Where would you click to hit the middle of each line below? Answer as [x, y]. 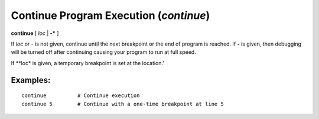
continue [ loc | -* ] [35, 33]
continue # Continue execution [81, 96]
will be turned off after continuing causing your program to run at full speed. [103, 52]
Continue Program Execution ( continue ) [110, 15]
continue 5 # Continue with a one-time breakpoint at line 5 [123, 104]
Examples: [31, 80]
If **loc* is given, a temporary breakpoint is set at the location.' [88, 63]
